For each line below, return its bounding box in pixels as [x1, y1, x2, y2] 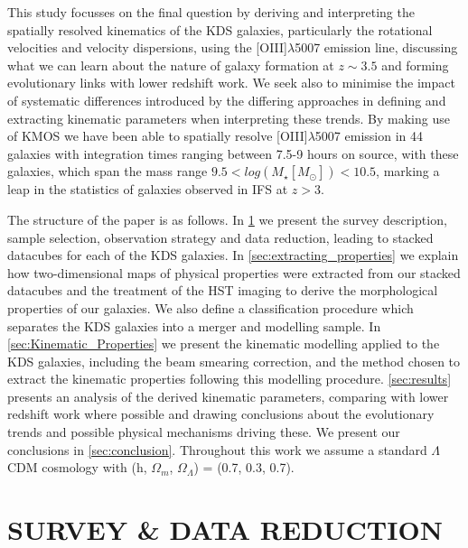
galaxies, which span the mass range [7, 162, 208, 181]
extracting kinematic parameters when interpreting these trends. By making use [7, 108, 450, 127]
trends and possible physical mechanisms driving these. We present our [7, 423, 400, 441]
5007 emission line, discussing [295, 38, 458, 57]
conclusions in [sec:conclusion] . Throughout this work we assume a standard [7, 440, 427, 459]
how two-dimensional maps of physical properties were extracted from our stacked [7, 263, 461, 282]
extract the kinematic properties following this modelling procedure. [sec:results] [7, 369, 452, 388]
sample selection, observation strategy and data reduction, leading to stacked [7, 228, 434, 246]
